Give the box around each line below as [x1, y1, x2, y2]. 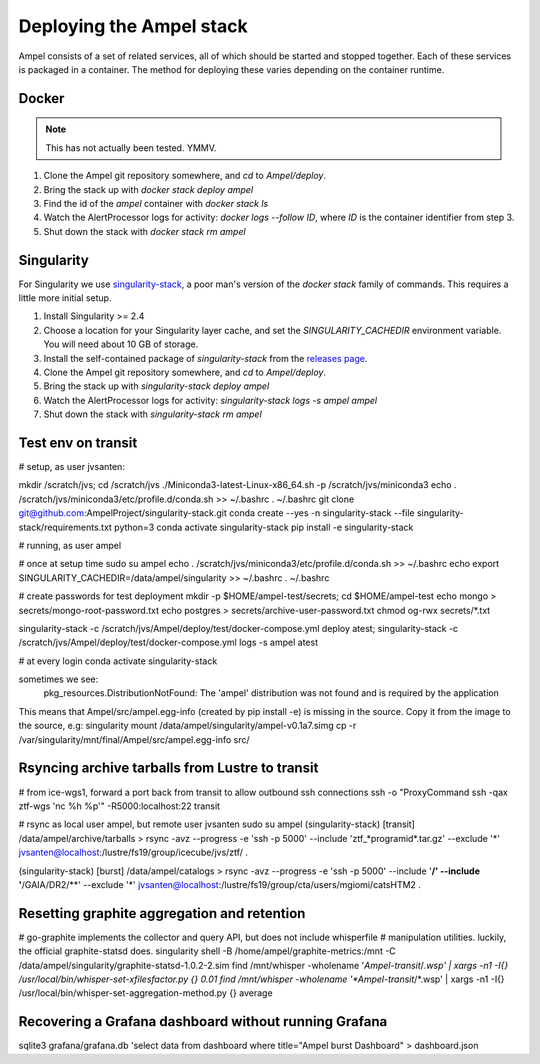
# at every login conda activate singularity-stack [18, 655, 218, 667]
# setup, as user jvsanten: [18, 461, 125, 473]
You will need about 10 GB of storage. [43, 338, 199, 350]
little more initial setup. [18, 291, 112, 304]
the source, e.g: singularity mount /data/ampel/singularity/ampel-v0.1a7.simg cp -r [18, 720, 357, 732]
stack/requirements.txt [18, 521, 112, 533]
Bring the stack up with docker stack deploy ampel [43, 183, 254, 195]
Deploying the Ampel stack [18, 15, 249, 37]
